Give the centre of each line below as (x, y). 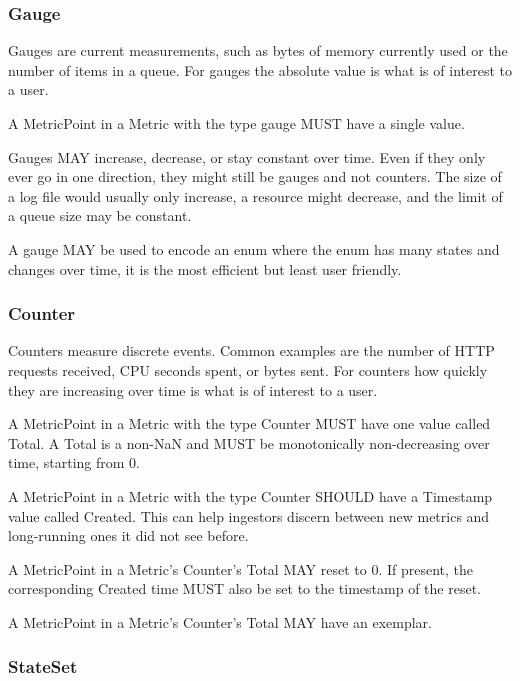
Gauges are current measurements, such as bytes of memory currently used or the (258, 50)
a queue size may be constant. (100, 215)
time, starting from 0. (74, 462)
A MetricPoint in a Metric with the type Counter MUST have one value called (249, 423)
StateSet (43, 666)
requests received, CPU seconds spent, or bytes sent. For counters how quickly (248, 369)
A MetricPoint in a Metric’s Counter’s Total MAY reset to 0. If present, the (241, 568)
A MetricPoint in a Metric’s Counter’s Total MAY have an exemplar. (220, 621)
